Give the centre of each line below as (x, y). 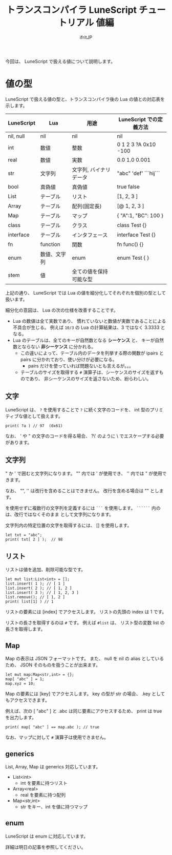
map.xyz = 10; (20, 684)
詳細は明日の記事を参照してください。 (46, 847)
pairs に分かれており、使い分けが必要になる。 (69, 359)
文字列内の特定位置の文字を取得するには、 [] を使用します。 (69, 525)
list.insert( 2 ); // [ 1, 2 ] (39, 588)
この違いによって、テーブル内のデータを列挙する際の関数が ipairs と (92, 353)
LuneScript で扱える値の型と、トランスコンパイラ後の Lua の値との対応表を (85, 99)
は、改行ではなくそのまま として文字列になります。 (60, 514)
